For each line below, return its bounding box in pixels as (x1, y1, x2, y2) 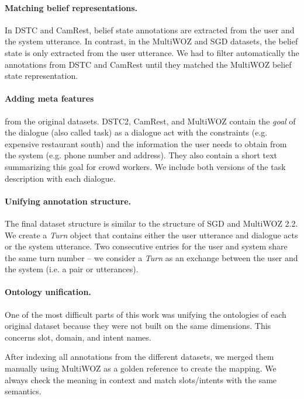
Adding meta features (5, 92, 94, 105)
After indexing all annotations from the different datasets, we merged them (5, 351, 274, 363)
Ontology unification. (5, 286, 91, 298)
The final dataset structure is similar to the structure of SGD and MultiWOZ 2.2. (5, 217, 298, 229)
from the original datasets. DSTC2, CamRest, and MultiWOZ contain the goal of (5, 115, 296, 127)
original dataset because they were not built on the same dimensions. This (5, 320, 271, 332)
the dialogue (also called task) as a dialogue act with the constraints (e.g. (5, 126, 268, 138)
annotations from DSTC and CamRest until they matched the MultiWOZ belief (5, 58, 292, 70)
